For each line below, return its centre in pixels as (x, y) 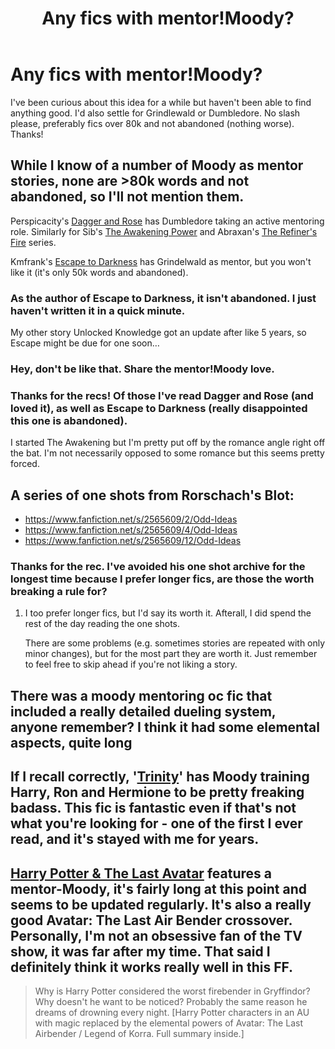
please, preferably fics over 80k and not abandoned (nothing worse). (152, 123)
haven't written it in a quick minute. (98, 310)
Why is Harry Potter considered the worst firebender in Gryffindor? (172, 991)
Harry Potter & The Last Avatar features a (141, 873)
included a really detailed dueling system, (143, 711)
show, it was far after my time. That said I (140, 951)
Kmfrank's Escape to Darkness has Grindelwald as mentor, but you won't (161, 261)
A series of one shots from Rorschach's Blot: (152, 495)
